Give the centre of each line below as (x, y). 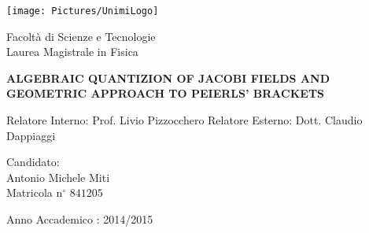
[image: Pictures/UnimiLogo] (83, 11)
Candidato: (33, 162)
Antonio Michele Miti (58, 177)
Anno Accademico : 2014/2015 (80, 219)
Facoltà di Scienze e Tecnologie (81, 36)
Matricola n (35, 192)
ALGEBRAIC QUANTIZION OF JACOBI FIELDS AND (168, 78)
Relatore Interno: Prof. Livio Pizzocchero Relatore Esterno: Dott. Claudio (184, 120)
